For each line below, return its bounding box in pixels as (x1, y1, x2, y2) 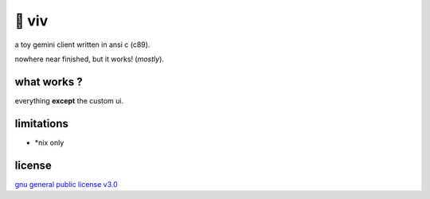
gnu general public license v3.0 (14, 179, 119, 189)
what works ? (14, 75, 83, 88)
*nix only (34, 138, 64, 147)
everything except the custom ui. (14, 96, 124, 105)
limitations (14, 116, 69, 131)
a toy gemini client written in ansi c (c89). (14, 40, 150, 49)
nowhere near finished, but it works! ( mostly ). (14, 54, 165, 64)
